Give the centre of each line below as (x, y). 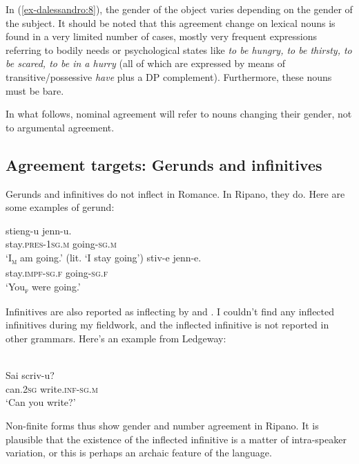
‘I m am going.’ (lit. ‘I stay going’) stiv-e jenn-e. (104, 258)
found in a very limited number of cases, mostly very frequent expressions (161, 36)
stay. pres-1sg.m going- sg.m (61, 244)
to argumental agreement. (60, 127)
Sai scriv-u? (30, 375)
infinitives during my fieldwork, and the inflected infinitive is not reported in (167, 325)
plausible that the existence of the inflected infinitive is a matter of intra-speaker (176, 439)
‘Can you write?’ (41, 402)
